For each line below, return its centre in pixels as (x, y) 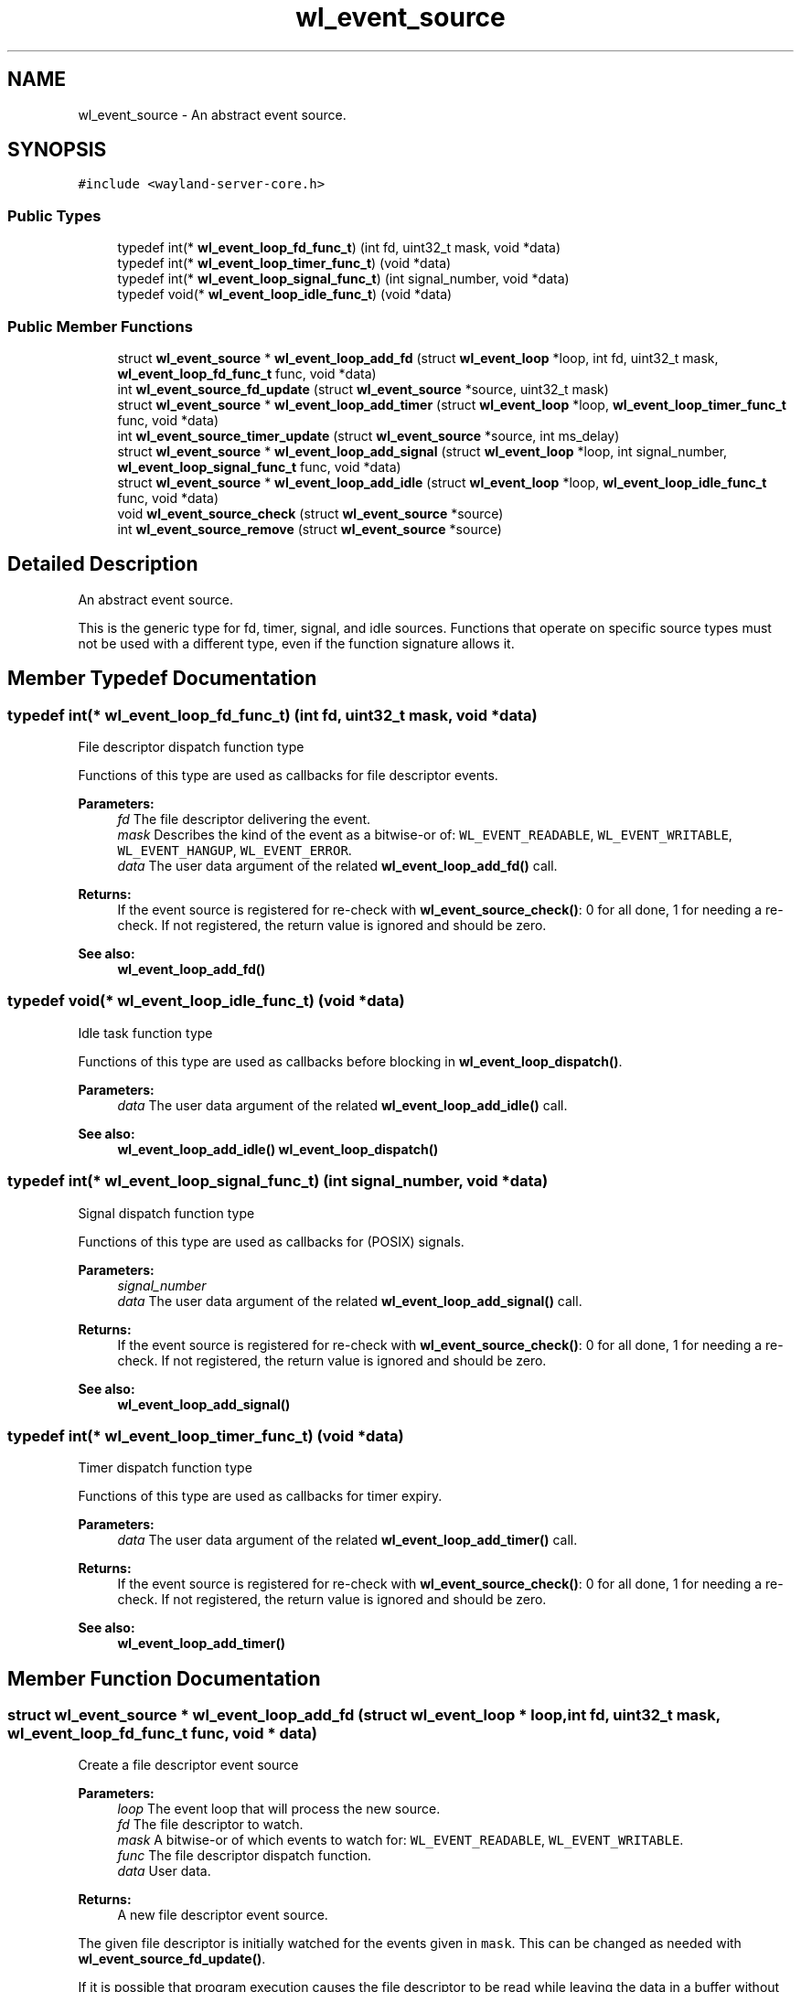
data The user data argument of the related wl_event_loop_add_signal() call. (350, 1301)
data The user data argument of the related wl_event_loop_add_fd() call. (337, 866)
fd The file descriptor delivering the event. (244, 819)
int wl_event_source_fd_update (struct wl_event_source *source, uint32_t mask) (363, 389)
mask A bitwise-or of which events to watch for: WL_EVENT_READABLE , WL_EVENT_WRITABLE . (400, 1840)
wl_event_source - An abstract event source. (212, 114)
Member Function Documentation (164, 1678)
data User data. (164, 1871)
